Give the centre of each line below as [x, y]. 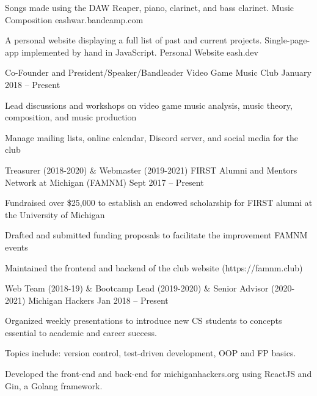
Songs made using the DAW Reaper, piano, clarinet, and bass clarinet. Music [150, 7]
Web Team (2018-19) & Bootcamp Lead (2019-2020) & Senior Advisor [137, 288]
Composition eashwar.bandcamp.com [74, 19]
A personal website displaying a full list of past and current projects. [133, 40]
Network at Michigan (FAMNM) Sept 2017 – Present [104, 182]
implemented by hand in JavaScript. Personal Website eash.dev [140, 52]
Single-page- [287, 40]
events [16, 247]
